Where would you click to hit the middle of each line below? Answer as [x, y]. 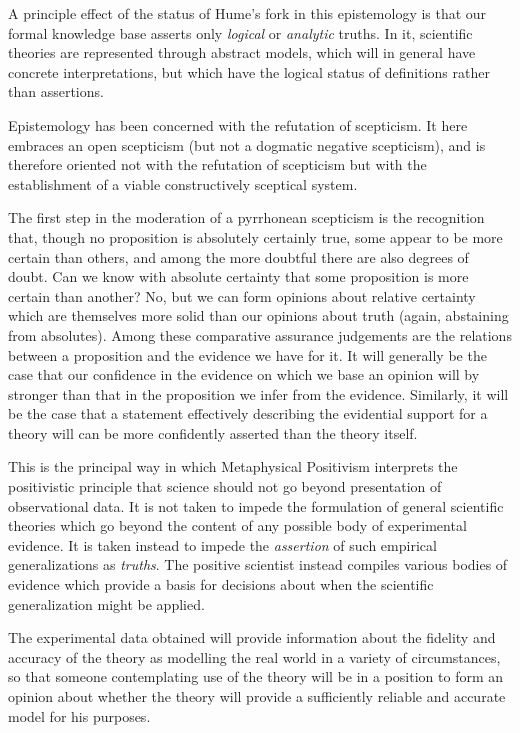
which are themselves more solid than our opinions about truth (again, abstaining [258, 315]
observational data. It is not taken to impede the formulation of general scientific [256, 505]
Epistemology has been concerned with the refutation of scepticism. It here [238, 124]
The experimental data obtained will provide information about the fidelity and [252, 637]
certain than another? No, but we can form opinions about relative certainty [242, 295]
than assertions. [56, 91]
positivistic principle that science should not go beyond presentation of [225, 486]
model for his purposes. [79, 715]
